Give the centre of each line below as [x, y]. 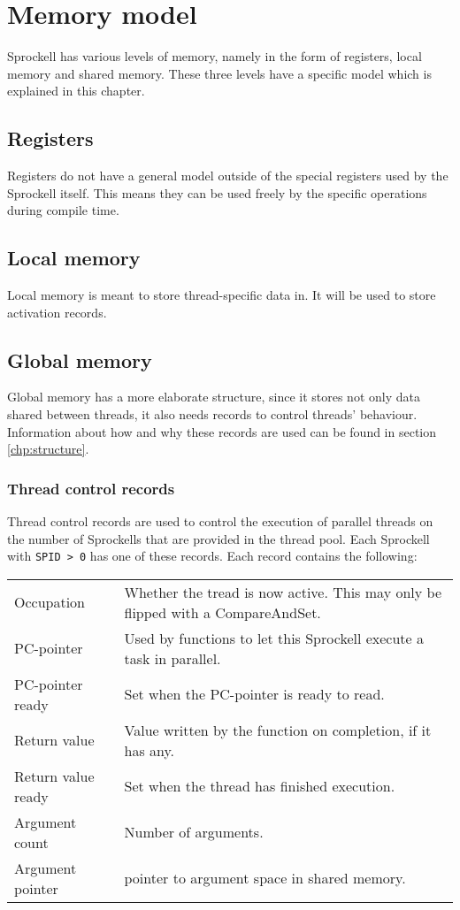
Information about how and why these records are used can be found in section [222, 431]
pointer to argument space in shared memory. [265, 878]
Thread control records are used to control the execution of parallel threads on [220, 521]
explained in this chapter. [76, 91]
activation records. [57, 312]
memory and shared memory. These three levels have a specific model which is [219, 73]
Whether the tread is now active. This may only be [283, 592]
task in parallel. [172, 658]
